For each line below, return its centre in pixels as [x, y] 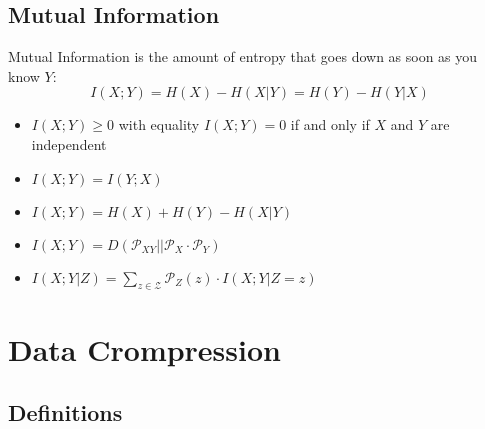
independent [69, 143]
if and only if [330, 124]
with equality [159, 124]
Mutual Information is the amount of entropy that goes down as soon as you [243, 56]
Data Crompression [144, 348]
